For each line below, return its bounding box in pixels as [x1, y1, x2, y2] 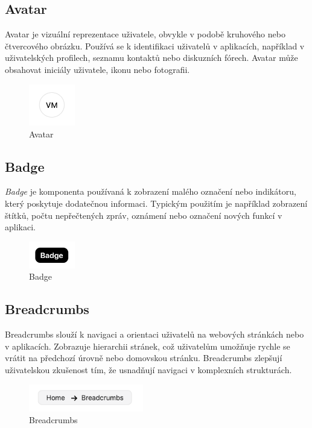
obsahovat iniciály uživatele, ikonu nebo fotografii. [5, 63, 190, 75]
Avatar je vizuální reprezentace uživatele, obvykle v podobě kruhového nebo [5, 28, 285, 40]
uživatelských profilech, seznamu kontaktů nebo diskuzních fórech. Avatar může [5, 51, 298, 64]
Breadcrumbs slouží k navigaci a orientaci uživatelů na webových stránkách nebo [5, 328, 304, 341]
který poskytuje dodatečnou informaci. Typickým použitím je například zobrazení [5, 197, 308, 210]
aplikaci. [5, 221, 36, 233]
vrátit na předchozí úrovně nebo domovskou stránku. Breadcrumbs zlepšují [5, 351, 282, 364]
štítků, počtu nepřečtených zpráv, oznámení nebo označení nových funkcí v [5, 209, 282, 221]
